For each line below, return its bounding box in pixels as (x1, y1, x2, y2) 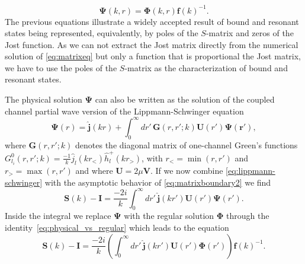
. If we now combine (150, 164, 223, 176)
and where (75, 164, 113, 176)
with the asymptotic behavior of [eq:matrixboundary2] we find (44, 176, 271, 188)
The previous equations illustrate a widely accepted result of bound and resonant (5, 15, 299, 27)
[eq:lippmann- (226, 164, 275, 176)
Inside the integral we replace (5, 209, 111, 222)
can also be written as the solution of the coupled (95, 93, 275, 106)
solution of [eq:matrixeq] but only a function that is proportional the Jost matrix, (5, 50, 301, 62)
